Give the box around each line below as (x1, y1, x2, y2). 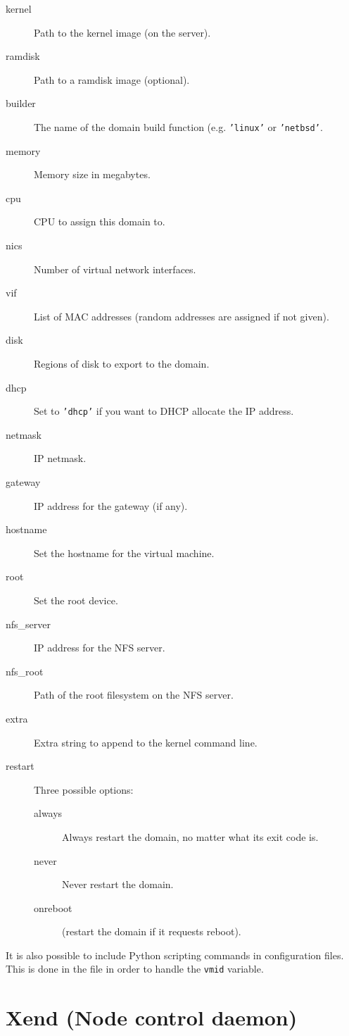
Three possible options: (34, 782, 134, 797)
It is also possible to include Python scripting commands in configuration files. (6, 947, 344, 962)
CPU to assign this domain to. (34, 214, 165, 229)
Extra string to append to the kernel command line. (34, 735, 258, 749)
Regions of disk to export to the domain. (34, 356, 210, 370)
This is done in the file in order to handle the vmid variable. (6, 961, 264, 976)
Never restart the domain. (62, 877, 174, 892)
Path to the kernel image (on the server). (34, 25, 211, 39)
